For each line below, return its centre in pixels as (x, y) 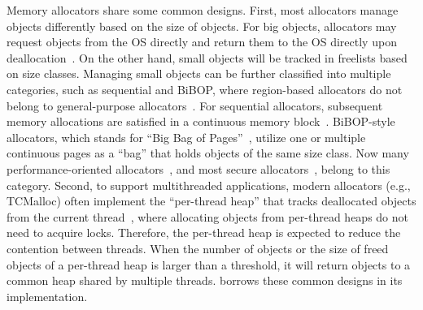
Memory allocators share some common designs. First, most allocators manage (203, 10)
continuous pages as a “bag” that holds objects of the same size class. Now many (208, 153)
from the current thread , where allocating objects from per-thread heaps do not (207, 216)
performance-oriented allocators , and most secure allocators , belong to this (198, 168)
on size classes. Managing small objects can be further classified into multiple (199, 73)
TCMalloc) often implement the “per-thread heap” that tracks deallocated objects (211, 201)
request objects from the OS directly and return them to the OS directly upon (202, 42)
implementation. (47, 296)
